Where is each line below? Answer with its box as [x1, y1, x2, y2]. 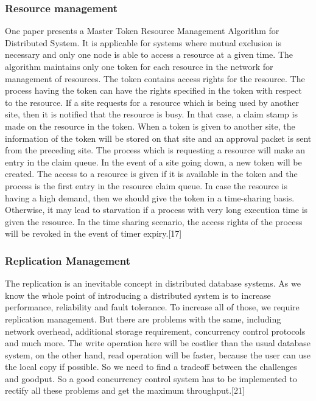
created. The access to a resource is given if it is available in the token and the [5, 167, 298, 180]
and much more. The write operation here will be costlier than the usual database [5, 336, 311, 349]
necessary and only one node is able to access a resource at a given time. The [5, 48, 293, 61]
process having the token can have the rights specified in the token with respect [5, 84, 302, 97]
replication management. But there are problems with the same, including [5, 312, 281, 325]
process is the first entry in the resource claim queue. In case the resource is [5, 179, 287, 192]
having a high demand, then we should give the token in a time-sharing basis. [5, 191, 295, 204]
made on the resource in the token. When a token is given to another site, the [5, 119, 295, 132]
